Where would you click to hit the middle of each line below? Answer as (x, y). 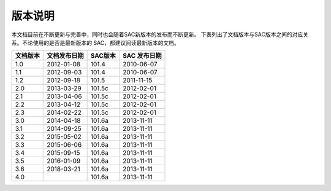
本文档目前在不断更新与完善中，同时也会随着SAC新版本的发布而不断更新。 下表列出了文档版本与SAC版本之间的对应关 (160, 34)
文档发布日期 (65, 56)
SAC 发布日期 (142, 56)
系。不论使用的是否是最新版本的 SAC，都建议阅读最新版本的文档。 (96, 42)
